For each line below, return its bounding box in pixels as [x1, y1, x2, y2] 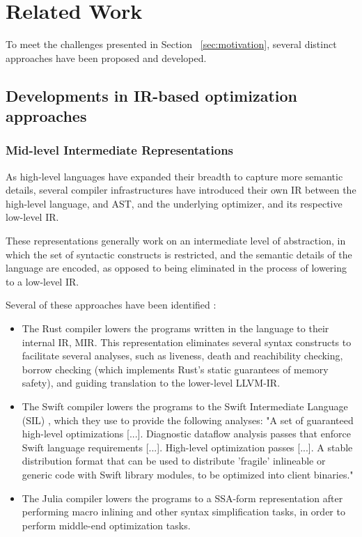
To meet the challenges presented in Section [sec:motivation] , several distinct [6, 37, 337, 52]
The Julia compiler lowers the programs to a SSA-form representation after [22, 490, 343, 505]
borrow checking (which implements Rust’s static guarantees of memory [22, 361, 329, 376]
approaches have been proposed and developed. [6, 50, 207, 65]
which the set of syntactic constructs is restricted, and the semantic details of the [6, 247, 352, 261]
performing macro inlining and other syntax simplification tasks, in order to [22, 504, 345, 519]
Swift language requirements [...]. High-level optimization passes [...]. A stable [22, 439, 353, 454]
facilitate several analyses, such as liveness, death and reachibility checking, [22, 348, 343, 363]
